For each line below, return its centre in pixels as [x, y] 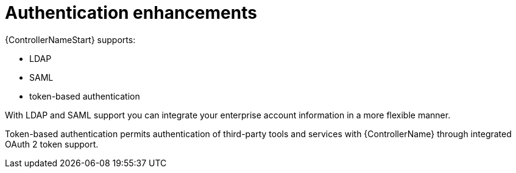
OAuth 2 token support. [52, 144]
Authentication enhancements [131, 13]
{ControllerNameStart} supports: [70, 39]
